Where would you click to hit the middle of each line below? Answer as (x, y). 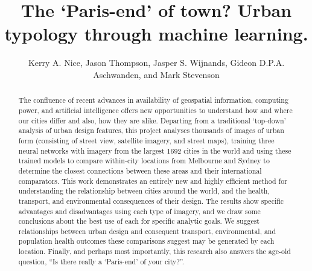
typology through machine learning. (156, 34)
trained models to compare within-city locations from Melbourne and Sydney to (144, 161)
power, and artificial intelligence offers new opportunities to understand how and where (155, 110)
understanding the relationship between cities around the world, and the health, (144, 191)
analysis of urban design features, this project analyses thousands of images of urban (151, 130)
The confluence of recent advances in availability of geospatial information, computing (153, 100)
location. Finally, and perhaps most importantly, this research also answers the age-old (154, 251)
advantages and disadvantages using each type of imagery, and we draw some (139, 211)
